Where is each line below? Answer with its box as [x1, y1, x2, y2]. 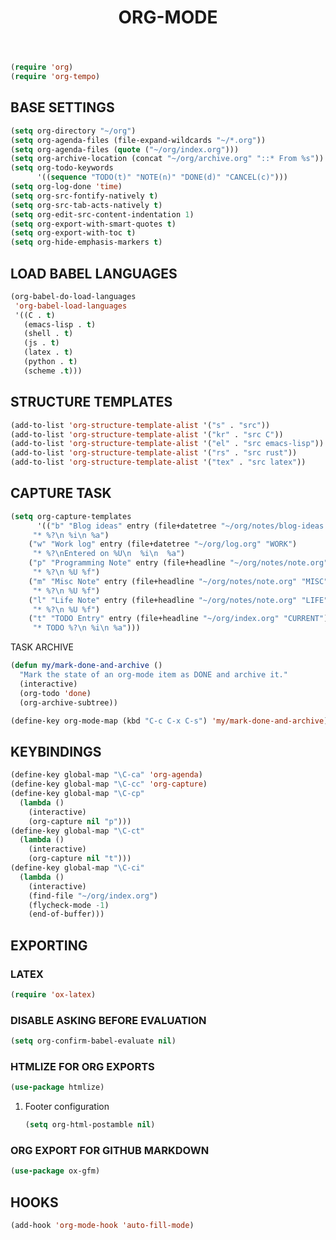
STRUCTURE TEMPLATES [10, 394, 173, 411]
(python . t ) [23, 357, 78, 367]
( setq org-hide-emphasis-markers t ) [10, 237, 163, 248]
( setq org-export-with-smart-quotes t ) [10, 219, 177, 229]
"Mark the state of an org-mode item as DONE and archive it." [19, 670, 288, 680]
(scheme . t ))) [23, 366, 83, 376]
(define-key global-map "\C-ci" [10, 863, 145, 873]
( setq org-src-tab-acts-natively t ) [10, 200, 163, 210]
